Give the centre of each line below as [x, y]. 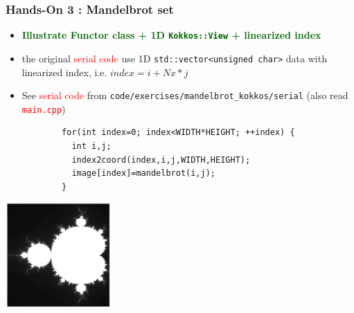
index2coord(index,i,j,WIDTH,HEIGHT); [161, 160]
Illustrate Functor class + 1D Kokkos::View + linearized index [171, 35]
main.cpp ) [44, 108]
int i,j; [91, 146]
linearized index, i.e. [64, 72]
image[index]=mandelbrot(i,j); [143, 173]
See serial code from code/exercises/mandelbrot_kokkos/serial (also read [185, 95]
